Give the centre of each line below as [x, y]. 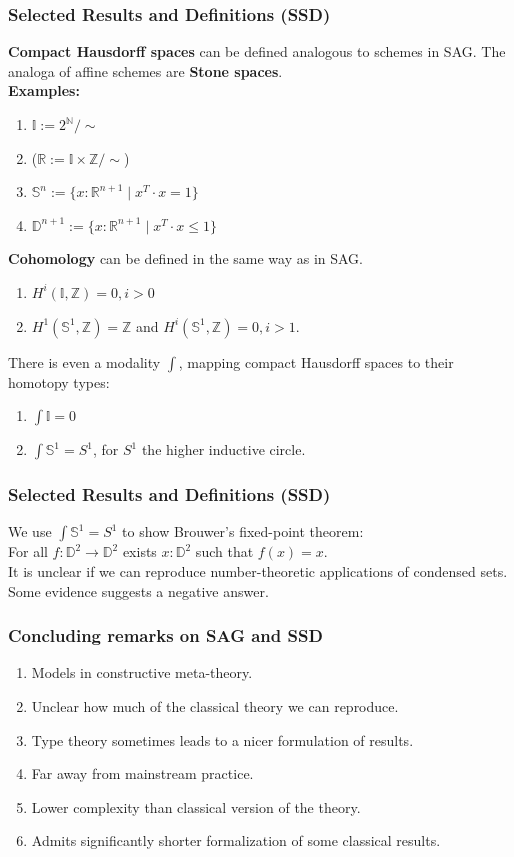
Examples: [44, 90]
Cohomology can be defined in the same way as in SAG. [185, 258]
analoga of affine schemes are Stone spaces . [145, 70]
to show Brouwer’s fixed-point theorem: [243, 531]
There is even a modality [84, 361]
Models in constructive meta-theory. [142, 672]
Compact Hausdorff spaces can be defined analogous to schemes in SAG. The [257, 51]
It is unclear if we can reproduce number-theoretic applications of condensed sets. [258, 570]
